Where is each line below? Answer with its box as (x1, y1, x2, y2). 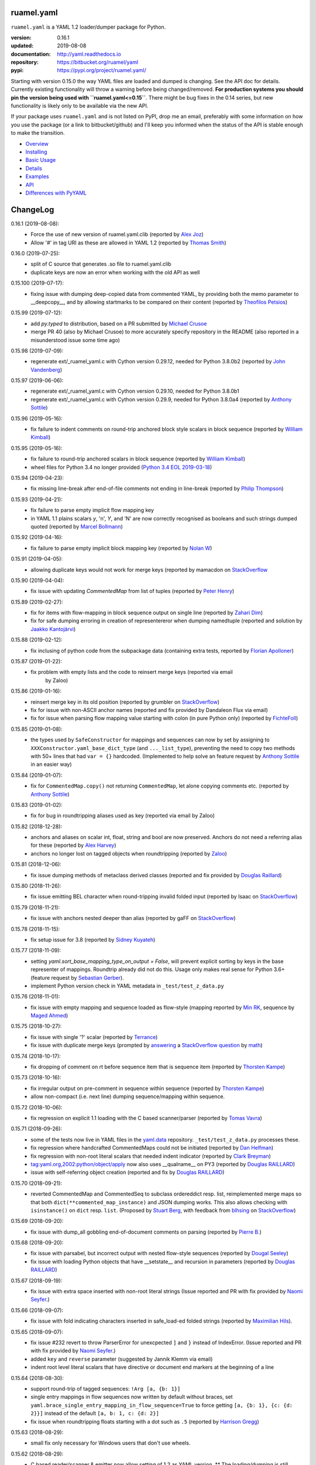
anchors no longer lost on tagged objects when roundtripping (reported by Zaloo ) (30, 850, 228, 857)
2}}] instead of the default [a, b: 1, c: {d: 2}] (30, 1410, 159, 1417)
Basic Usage (25, 156, 56, 163)
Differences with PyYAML (25, 189, 87, 196)
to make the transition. (11, 130, 65, 137)
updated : (11, 42, 34, 49)
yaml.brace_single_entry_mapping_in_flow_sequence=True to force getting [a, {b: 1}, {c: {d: (30, 1401, 293, 1409)
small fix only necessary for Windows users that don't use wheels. (30, 1439, 191, 1447)
